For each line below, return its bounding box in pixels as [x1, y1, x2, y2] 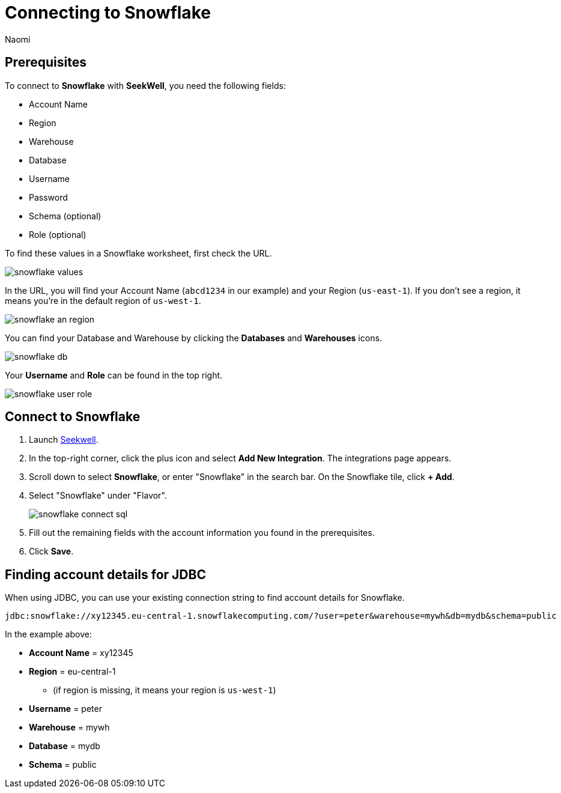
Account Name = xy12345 [29, 648, 133, 658]
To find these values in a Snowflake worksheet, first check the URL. [5, 248, 272, 258]
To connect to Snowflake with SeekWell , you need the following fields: [5, 80, 286, 91]
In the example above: [5, 629, 92, 640]
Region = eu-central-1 [29, 666, 116, 677]
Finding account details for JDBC [5, 567, 206, 582]
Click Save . [29, 546, 74, 557]
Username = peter [29, 703, 102, 714]
